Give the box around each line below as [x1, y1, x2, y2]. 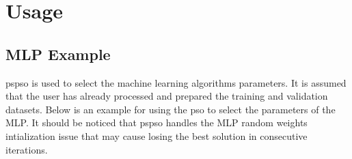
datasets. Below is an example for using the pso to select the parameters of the [5, 102, 336, 116]
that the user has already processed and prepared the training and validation [5, 89, 328, 103]
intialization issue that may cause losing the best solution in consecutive [5, 128, 308, 143]
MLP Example [5, 43, 111, 64]
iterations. [5, 142, 48, 156]
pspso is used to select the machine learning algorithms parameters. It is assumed [5, 75, 347, 89]
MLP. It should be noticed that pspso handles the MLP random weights [5, 115, 308, 130]
